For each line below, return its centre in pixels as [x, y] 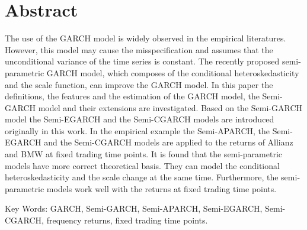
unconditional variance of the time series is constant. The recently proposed [142, 61]
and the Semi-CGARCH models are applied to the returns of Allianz [169, 142]
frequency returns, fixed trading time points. [127, 220]
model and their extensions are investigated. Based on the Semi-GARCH [170, 107]
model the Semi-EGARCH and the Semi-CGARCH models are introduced [140, 119]
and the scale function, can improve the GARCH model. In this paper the [139, 84]
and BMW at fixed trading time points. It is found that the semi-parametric [144, 154]
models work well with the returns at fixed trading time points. [162, 188]
